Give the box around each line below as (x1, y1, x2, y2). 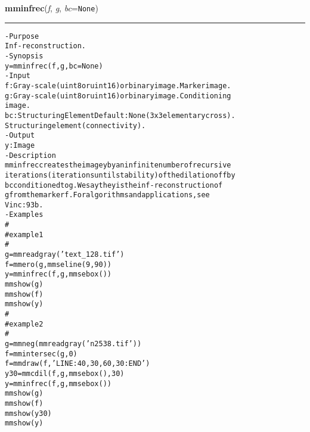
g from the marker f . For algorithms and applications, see (5, 191, 210, 200)
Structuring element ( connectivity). (5, 121, 146, 130)
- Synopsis (5, 51, 44, 60)
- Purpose (5, 32, 39, 41)
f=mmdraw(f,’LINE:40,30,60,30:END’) (5, 359, 150, 368)
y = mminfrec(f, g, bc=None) (5, 61, 103, 70)
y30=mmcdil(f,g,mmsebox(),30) (5, 369, 125, 378)
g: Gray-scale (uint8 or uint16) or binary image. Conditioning (5, 91, 231, 100)
